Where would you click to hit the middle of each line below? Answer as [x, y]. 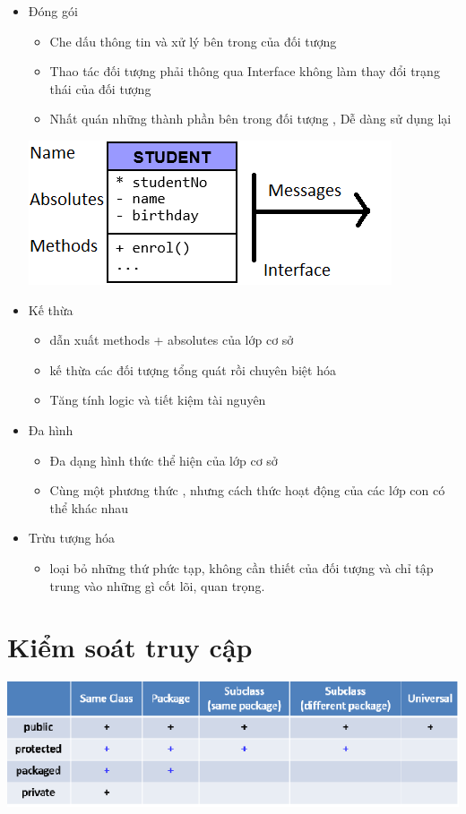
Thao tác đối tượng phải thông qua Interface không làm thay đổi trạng [245, 71]
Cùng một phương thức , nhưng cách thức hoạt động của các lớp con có [247, 490]
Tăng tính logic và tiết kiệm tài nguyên [158, 400]
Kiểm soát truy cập [130, 647]
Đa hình [51, 429]
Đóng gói [53, 11]
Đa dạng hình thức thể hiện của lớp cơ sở [164, 460]
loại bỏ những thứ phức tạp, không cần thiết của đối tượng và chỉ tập [242, 567]
